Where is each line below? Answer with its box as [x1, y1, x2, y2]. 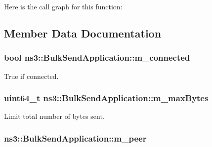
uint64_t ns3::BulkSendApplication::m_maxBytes [4, 92, 209, 104]
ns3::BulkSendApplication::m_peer [4, 132, 147, 144]
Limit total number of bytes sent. [4, 111, 105, 121]
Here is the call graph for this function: [4, 1, 123, 11]
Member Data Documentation [4, 25, 162, 40]
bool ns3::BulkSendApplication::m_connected [4, 51, 190, 64]
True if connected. [4, 71, 59, 81]
